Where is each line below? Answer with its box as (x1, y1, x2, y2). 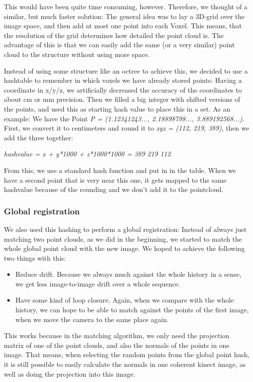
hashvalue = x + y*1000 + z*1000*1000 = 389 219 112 (4, 149, 171, 159)
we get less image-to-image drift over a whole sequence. (15, 278, 180, 288)
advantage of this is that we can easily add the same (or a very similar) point (4, 39, 235, 50)
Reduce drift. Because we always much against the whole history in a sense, (15, 269, 242, 279)
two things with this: (4, 252, 66, 263)
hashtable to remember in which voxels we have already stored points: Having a (4, 75, 242, 85)
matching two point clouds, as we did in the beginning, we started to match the (4, 233, 242, 244)
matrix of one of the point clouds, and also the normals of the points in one (4, 340, 230, 350)
